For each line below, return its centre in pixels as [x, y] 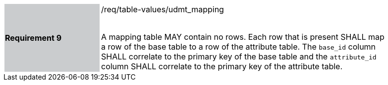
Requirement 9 [33, 38]
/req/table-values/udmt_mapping [163, 9]
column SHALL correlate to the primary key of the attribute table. [222, 66]
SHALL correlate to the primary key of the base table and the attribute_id [239, 57]
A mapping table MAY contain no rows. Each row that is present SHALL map [243, 37]
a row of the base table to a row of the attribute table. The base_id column [239, 47]
